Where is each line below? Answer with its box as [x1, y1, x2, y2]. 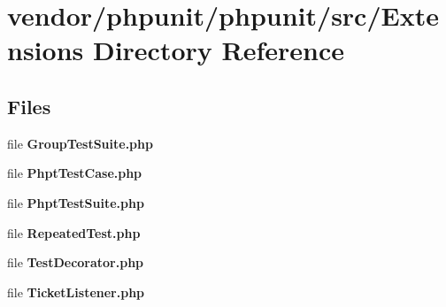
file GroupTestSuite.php [7, 134, 153, 152]
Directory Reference [92, 32, 345, 68]
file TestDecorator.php [7, 253, 144, 272]
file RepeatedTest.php [7, 223, 141, 242]
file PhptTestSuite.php [7, 193, 144, 211]
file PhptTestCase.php [7, 164, 142, 182]
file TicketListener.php [7, 282, 145, 301]
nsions [7, 32, 84, 68]
